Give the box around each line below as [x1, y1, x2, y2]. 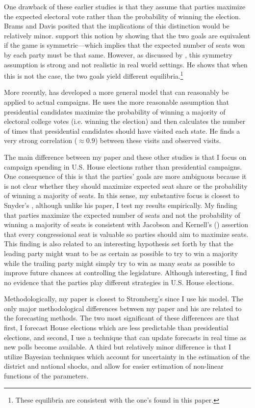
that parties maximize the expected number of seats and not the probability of [4, 209, 240, 220]
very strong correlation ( [4, 135, 77, 146]
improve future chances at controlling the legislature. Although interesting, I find [4, 267, 247, 278]
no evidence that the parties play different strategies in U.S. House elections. [4, 277, 234, 287]
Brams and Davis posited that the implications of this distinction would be [4, 21, 229, 31]
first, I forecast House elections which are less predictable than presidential [4, 322, 229, 333]
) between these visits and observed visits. [95, 135, 221, 146]
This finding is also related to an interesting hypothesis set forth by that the [4, 238, 233, 249]
